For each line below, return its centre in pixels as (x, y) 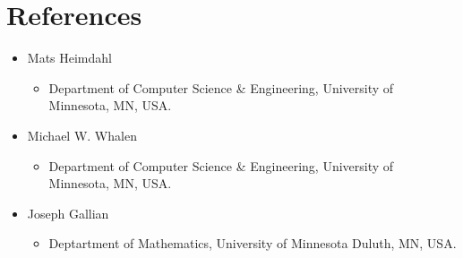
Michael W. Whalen (82, 135)
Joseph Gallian (68, 213)
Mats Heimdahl (69, 58)
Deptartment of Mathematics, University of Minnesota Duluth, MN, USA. (253, 243)
